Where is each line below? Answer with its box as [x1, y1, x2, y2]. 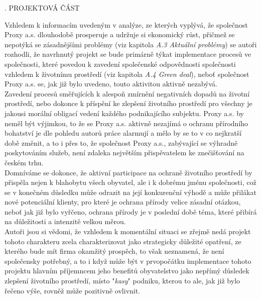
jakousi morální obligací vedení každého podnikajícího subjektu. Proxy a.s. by [5, 108, 244, 118]
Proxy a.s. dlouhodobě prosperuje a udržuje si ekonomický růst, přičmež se [5, 29, 235, 40]
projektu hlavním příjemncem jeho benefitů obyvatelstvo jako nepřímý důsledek [5, 265, 249, 276]
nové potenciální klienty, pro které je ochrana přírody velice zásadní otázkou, [5, 196, 241, 207]
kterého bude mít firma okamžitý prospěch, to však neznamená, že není [5, 246, 224, 256]
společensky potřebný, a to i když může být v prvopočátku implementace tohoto [5, 255, 251, 266]
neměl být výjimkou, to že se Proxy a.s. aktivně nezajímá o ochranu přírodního [5, 118, 248, 128]
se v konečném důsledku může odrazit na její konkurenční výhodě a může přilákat [5, 186, 256, 197]
